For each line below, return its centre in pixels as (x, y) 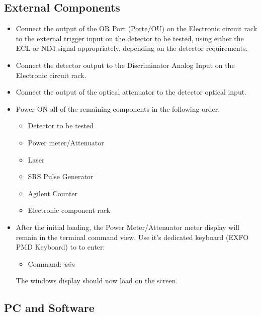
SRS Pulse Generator (61, 176)
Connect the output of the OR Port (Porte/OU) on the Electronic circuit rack (137, 28)
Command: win (51, 263)
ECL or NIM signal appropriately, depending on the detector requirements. (132, 48)
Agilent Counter (53, 193)
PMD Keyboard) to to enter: (60, 247)
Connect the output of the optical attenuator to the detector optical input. (131, 92)
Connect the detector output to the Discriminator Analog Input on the (125, 65)
